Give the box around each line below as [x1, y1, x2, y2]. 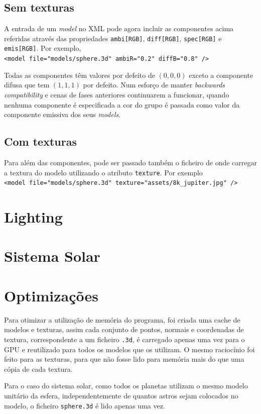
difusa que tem [4, 79, 50, 90]
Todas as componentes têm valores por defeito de [4, 69, 155, 80]
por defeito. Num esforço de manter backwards [83, 79, 225, 90]
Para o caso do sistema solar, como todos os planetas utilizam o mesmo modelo [4, 380, 248, 391]
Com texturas [4, 134, 77, 149]
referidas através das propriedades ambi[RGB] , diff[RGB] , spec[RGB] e [4, 33, 222, 43]
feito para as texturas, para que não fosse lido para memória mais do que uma [4, 354, 244, 364]
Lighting [4, 206, 63, 227]
